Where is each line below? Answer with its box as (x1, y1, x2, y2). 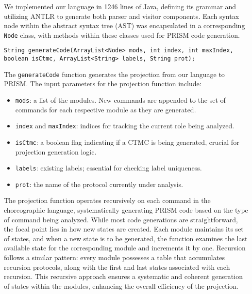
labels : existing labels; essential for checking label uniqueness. (15, 163, 202, 173)
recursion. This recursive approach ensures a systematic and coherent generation (4, 271, 243, 281)
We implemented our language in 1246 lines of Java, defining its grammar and (4, 1, 236, 11)
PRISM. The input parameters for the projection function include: (4, 78, 202, 89)
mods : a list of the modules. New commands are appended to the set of (15, 95, 226, 105)
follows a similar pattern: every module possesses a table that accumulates (4, 252, 225, 263)
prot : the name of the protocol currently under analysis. (15, 179, 183, 189)
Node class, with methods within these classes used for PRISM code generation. (4, 30, 240, 40)
